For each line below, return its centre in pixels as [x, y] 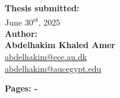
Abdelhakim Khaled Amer [60, 45]
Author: [21, 33]
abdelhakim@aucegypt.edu [53, 68]
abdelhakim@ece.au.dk [46, 57]
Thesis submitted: [42, 8]
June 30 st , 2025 [33, 21]
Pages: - [21, 88]
